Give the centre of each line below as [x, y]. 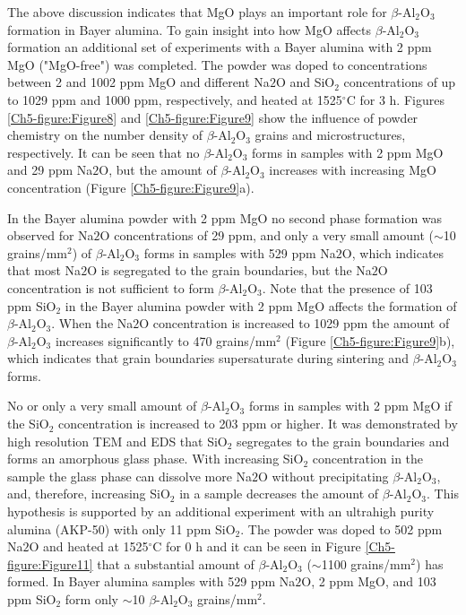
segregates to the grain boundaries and [343, 441]
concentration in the [368, 459]
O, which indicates [393, 252]
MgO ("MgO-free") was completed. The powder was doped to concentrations [217, 64]
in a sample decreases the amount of [279, 494]
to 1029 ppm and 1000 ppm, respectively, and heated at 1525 [175, 99]
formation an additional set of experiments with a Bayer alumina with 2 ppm [220, 47]
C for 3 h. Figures [395, 99]
